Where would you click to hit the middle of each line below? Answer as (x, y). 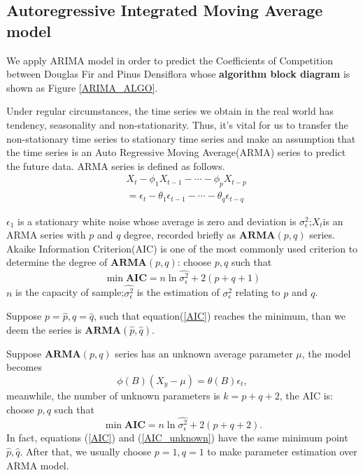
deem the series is (44, 329)
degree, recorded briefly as (180, 235)
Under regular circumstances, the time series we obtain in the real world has (170, 111)
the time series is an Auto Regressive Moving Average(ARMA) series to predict (176, 152)
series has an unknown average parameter (204, 353)
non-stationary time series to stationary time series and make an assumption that (181, 138)
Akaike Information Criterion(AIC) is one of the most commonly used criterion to (182, 248)
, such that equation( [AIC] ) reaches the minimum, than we (220, 316)
